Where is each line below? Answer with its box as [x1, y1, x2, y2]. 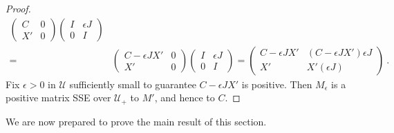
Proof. [6, 1, 31, 15]
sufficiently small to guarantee [69, 76, 196, 91]
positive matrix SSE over [6, 90, 111, 105]
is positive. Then [241, 76, 312, 91]
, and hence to [154, 90, 215, 105]
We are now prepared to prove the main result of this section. [6, 114, 267, 128]
